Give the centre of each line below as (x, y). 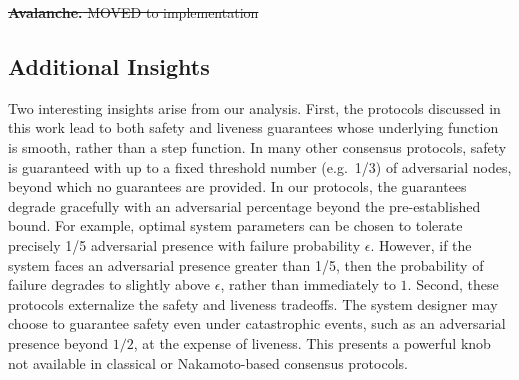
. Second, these (453, 284)
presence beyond (58, 342)
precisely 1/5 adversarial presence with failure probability (184, 244)
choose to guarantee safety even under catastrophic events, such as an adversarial (257, 323)
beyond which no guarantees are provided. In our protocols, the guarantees (237, 186)
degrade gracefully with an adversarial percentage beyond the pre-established (244, 205)
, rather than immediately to (308, 284)
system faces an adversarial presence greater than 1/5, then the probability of (246, 264)
